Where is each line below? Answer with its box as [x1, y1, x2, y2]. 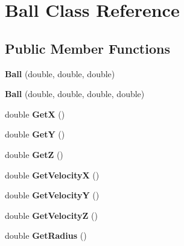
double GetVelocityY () [5, 189, 100, 201]
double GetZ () [5, 148, 63, 160]
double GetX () [5, 107, 65, 120]
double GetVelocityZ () [5, 209, 98, 221]
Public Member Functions [5, 39, 170, 57]
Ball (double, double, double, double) [5, 87, 145, 100]
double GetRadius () [5, 229, 87, 242]
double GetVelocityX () [5, 168, 100, 181]
